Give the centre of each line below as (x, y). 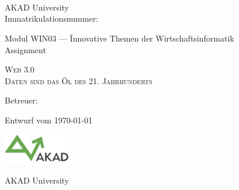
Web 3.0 (20, 69)
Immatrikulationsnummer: (52, 18)
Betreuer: (21, 100)
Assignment (25, 49)
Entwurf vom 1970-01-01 (49, 120)
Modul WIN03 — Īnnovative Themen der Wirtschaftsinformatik (119, 38)
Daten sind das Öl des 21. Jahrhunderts (79, 80)
